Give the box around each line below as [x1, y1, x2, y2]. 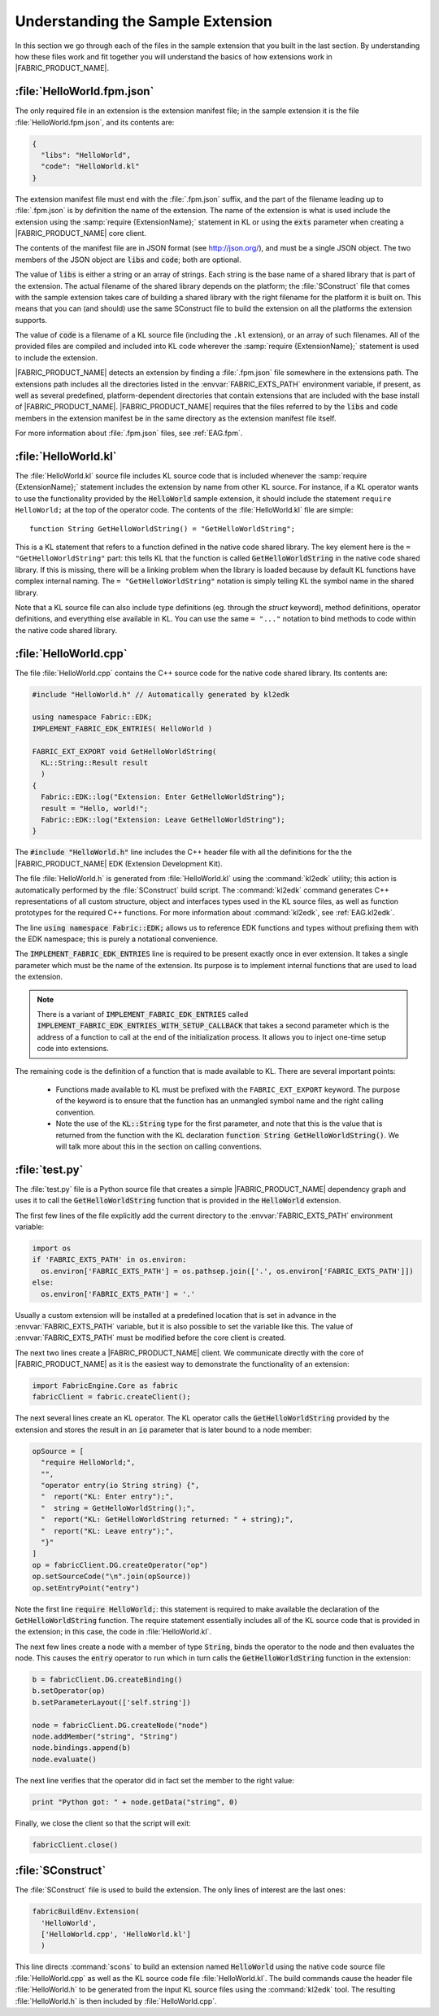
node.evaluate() [32, 1754, 98, 1764]
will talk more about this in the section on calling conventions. [55, 1141, 262, 1151]
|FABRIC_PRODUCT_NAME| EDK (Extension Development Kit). [15, 858, 223, 868]
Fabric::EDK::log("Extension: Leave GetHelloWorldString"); [41, 814, 285, 824]
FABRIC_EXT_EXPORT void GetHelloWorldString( [32, 747, 217, 756]
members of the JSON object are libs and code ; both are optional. [15, 255, 241, 264]
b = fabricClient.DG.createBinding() [32, 1675, 183, 1684]
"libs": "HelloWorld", [41, 151, 132, 159]
